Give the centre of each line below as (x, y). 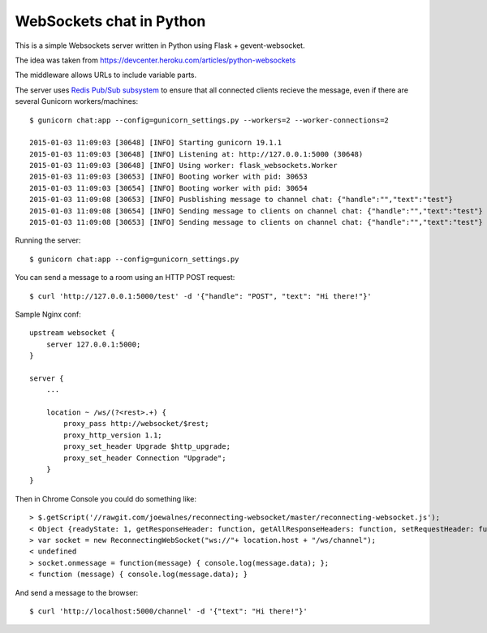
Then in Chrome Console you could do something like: (106, 498)
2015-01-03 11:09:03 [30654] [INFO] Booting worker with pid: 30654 (168, 188)
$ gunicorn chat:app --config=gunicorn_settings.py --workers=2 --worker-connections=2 (209, 120)
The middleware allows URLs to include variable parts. (106, 75)
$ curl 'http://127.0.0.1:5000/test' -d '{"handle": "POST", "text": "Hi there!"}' (201, 296)
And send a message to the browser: (77, 592)
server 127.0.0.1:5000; (93, 344)
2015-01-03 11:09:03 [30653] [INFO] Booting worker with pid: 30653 (168, 177)
